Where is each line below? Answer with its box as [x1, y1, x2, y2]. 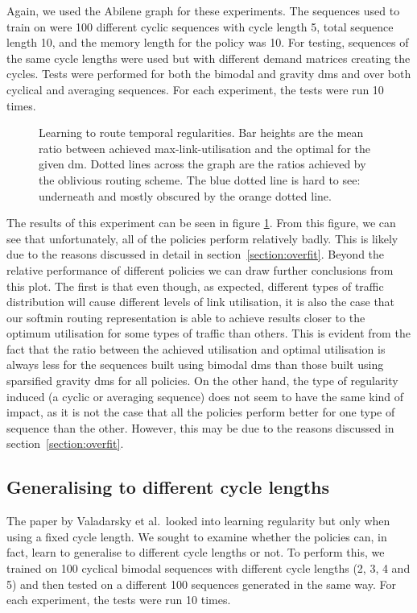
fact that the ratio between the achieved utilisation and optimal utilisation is [6, 340, 386, 357]
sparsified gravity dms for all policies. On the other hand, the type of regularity [6, 372, 398, 389]
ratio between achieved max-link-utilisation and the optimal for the [39, 139, 371, 156]
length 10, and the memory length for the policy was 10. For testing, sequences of [6, 34, 409, 51]
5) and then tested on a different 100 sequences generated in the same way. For [6, 575, 396, 592]
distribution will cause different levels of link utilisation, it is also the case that [6, 293, 395, 310]
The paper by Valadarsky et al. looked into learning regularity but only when [6, 512, 390, 529]
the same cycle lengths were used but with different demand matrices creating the [6, 49, 411, 66]
